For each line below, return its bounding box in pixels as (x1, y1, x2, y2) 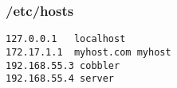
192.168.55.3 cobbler (6, 59, 120, 71)
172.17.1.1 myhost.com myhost (6, 46, 171, 58)
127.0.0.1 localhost (6, 33, 126, 45)
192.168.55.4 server (6, 73, 115, 85)
